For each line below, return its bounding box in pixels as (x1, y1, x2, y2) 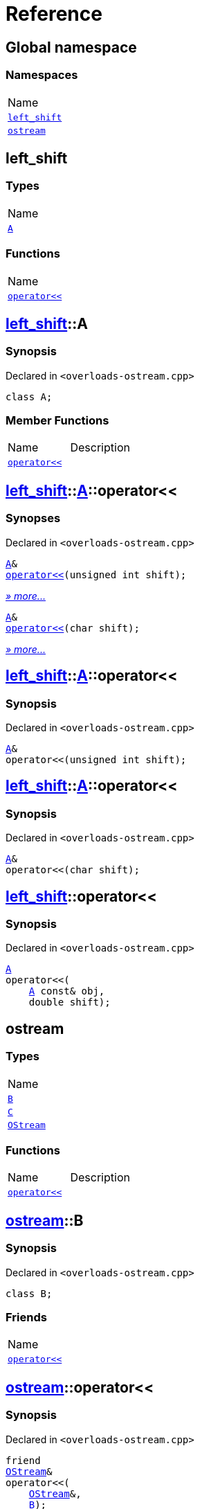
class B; (6, 1287, 53, 1299)
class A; (6, 391, 53, 402)
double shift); (28, 997, 111, 1008)
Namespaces (6, 68, 78, 82)
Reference (6, 2, 102, 26)
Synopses (6, 511, 61, 526)
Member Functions (6, 413, 109, 428)
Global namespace (6, 38, 137, 56)
